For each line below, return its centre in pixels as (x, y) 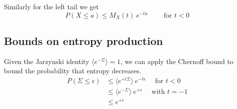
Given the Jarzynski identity (47, 61)
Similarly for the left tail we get (51, 6)
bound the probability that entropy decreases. (73, 71)
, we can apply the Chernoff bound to (177, 61)
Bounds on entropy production (83, 41)
